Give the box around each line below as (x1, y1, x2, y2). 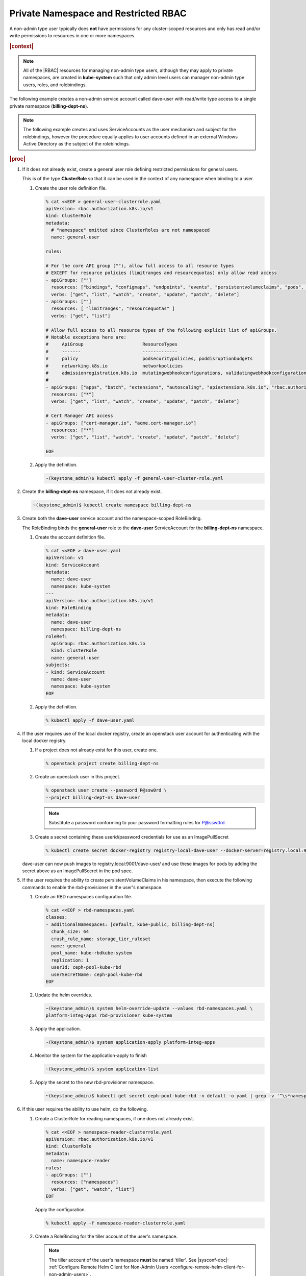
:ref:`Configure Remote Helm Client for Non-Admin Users (48, 1264, 168, 1270)
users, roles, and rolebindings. (23, 82, 87, 88)
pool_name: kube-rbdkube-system (51, 950, 132, 956)
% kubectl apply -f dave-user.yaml (45, 717, 135, 723)
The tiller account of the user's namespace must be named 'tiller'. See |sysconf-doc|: (48, 1257, 229, 1263)
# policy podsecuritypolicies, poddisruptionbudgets (45, 356, 253, 362)
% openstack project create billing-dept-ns (45, 760, 159, 767)
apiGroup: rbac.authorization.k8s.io (51, 641, 145, 646)
